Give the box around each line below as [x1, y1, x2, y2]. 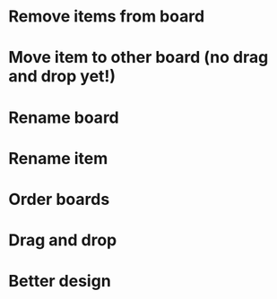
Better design [8, 271, 111, 292]
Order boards [8, 189, 110, 209]
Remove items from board [8, 6, 205, 27]
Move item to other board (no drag [8, 47, 269, 68]
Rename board [8, 107, 119, 127]
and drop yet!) [8, 66, 117, 87]
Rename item [8, 148, 108, 168]
